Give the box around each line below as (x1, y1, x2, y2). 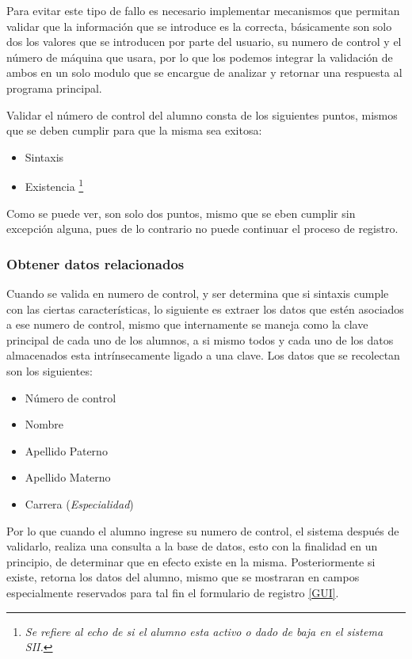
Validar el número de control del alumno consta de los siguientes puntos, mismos (6, 106, 398, 123)
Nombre (25, 416, 64, 432)
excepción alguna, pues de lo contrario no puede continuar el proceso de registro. (6, 220, 399, 237)
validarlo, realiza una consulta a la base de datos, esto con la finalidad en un (6, 538, 378, 554)
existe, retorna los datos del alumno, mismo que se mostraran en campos (6, 569, 360, 585)
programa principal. (6, 79, 102, 96)
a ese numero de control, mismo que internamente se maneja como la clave (6, 316, 368, 333)
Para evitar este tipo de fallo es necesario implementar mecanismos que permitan (6, 2, 400, 18)
